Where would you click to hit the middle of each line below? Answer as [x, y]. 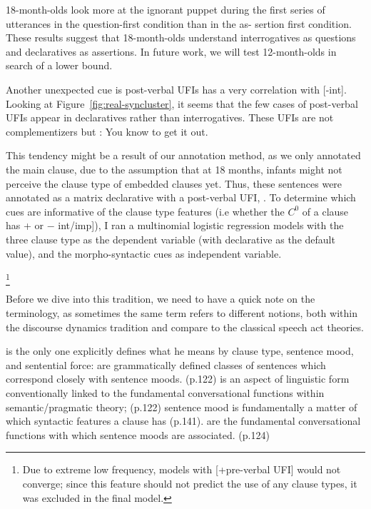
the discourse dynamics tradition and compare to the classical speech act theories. [185, 327]
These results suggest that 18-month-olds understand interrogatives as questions [181, 37]
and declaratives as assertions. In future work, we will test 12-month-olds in [171, 51]
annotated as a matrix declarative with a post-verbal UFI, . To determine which [181, 197]
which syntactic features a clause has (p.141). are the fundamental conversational [183, 421]
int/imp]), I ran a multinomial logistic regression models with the [201, 225]
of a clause [325, 211]
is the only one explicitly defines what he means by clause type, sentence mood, [180, 351]
